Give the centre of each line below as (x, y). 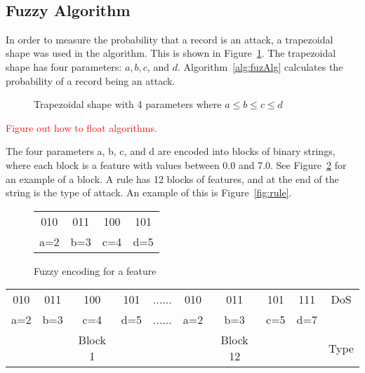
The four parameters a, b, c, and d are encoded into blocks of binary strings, (171, 151)
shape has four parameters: (64, 66)
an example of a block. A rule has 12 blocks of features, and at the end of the (172, 178)
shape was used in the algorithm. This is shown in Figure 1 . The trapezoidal (171, 53)
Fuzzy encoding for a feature (95, 270)
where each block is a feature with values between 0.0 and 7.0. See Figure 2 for (176, 164)
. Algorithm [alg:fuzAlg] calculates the (260, 66)
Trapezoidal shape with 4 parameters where (128, 104)
